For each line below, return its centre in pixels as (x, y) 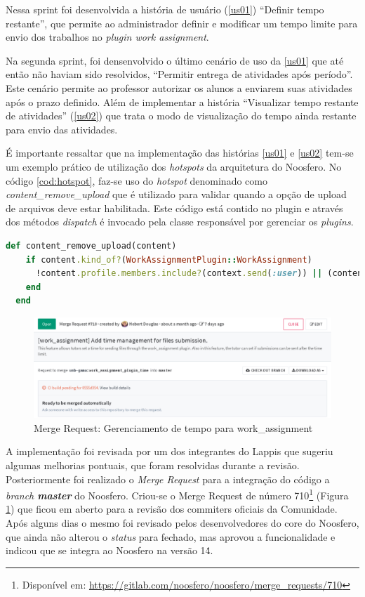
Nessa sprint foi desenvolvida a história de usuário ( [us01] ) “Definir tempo (165, 9)
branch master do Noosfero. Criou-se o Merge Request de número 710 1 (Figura (177, 494)
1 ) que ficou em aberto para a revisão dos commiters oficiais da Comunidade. (172, 509)
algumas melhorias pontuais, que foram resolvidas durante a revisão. (153, 465)
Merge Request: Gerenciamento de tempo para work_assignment (173, 427)
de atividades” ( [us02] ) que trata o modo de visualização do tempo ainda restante (181, 116)
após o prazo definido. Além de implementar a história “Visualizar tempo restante (182, 101)
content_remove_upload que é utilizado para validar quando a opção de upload (176, 194)
